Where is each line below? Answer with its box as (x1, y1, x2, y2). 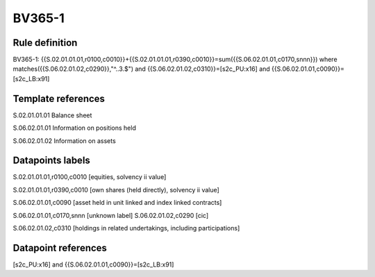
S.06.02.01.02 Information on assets (12, 136, 116, 145)
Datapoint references (12, 242, 108, 253)
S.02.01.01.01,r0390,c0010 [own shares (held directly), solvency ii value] (12, 185, 220, 194)
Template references (12, 92, 106, 104)
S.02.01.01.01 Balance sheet (12, 111, 92, 119)
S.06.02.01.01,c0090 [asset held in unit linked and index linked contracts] (12, 199, 222, 207)
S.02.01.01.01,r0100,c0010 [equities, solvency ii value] (12, 173, 167, 181)
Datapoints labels (12, 155, 90, 167)
